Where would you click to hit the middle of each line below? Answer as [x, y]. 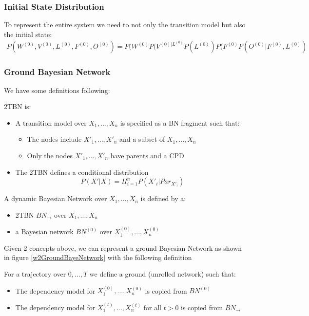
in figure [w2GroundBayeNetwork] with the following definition [98, 257]
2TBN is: [18, 106]
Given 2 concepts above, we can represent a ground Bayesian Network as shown [123, 248]
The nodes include [54, 139]
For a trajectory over [35, 274]
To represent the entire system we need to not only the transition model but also [125, 25]
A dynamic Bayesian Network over [56, 198]
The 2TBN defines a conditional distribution [82, 172]
